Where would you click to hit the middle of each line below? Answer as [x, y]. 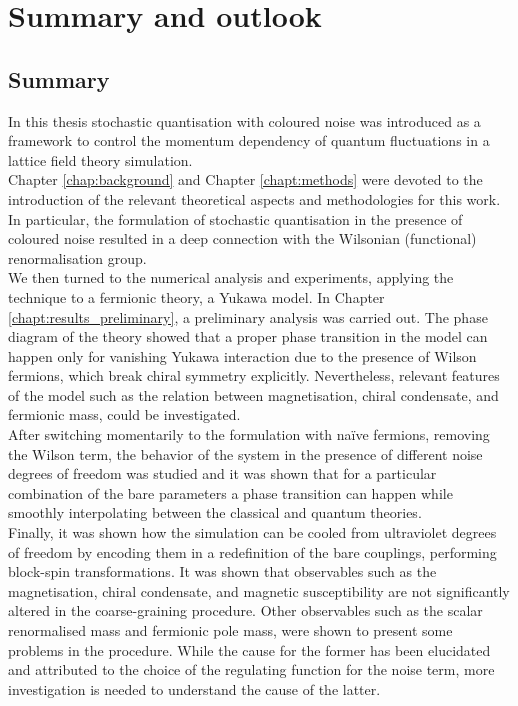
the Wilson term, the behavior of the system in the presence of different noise [245, 453]
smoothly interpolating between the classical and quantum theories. [215, 512]
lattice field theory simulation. [100, 159]
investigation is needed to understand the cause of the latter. [194, 688]
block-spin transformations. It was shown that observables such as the [222, 571]
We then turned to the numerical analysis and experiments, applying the [231, 277]
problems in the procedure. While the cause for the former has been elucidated [249, 649]
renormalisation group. [77, 257]
